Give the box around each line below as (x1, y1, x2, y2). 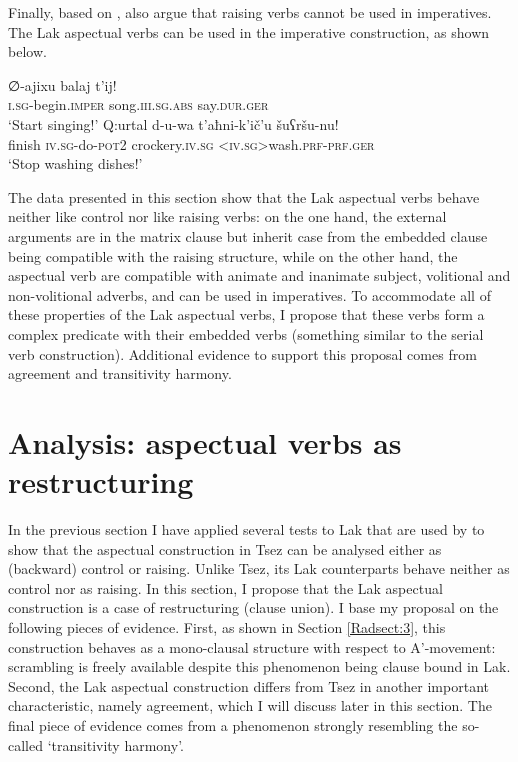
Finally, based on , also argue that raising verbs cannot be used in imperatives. (8, 2, 492, 22)
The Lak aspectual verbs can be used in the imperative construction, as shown (8, 21, 490, 42)
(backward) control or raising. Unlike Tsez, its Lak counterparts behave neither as (8, 558, 510, 579)
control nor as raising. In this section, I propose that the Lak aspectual (8, 577, 443, 598)
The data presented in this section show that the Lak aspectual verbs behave (8, 186, 480, 207)
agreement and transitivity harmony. (8, 363, 232, 384)
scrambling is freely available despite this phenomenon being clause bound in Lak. (8, 656, 511, 677)
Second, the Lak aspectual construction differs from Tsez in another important (8, 675, 489, 696)
